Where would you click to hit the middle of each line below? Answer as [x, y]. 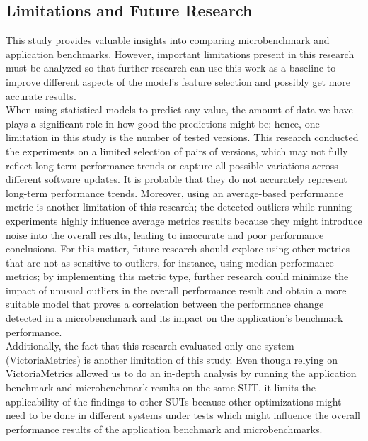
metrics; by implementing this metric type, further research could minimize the [177, 276]
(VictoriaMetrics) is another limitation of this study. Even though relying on [172, 359]
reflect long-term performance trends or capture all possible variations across [172, 165]
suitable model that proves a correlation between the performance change [165, 304]
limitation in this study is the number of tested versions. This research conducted [182, 137]
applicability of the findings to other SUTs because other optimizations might [174, 401]
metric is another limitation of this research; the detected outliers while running [179, 207]
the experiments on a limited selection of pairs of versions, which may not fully [177, 151]
